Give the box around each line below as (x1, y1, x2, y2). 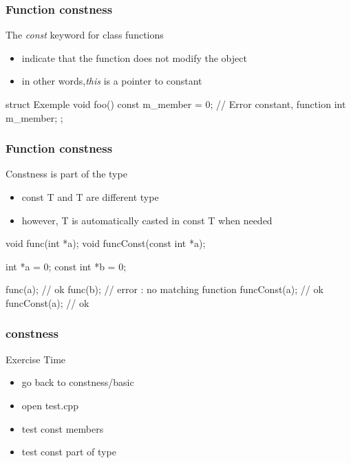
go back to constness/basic (21, 375, 134, 389)
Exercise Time (6, 352, 66, 366)
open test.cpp (21, 398, 78, 412)
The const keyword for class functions (6, 28, 164, 42)
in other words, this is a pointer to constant (21, 74, 202, 88)
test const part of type (21, 444, 116, 459)
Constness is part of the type (6, 166, 127, 181)
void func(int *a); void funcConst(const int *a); (6, 236, 206, 250)
